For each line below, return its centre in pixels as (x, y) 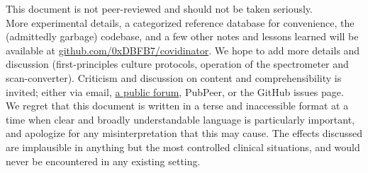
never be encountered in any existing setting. (103, 161)
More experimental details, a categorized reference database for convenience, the (180, 22)
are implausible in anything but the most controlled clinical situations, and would (183, 147)
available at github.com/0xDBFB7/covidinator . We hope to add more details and (183, 50)
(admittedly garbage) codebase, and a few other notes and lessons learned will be (182, 36)
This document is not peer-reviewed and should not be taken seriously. (159, 8)
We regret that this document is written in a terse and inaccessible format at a (177, 106)
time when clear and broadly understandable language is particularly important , (180, 119)
